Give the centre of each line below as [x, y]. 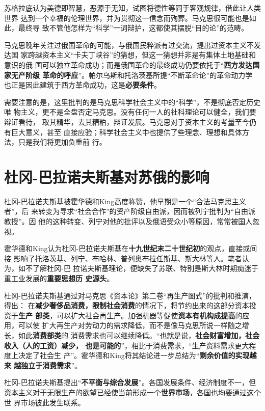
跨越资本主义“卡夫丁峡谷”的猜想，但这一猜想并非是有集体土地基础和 [142, 55]
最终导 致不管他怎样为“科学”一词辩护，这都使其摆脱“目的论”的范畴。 [133, 28]
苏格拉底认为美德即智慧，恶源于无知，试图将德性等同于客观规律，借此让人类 [132, 8]
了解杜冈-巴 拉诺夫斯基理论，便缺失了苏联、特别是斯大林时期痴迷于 [145, 268]
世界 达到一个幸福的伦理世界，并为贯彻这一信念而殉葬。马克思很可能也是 [127, 18]
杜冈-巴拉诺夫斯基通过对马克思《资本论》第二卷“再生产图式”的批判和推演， [130, 295]
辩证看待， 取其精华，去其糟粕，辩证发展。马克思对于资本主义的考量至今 [127, 121]
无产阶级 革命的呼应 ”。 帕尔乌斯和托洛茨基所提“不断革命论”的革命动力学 [132, 75]
